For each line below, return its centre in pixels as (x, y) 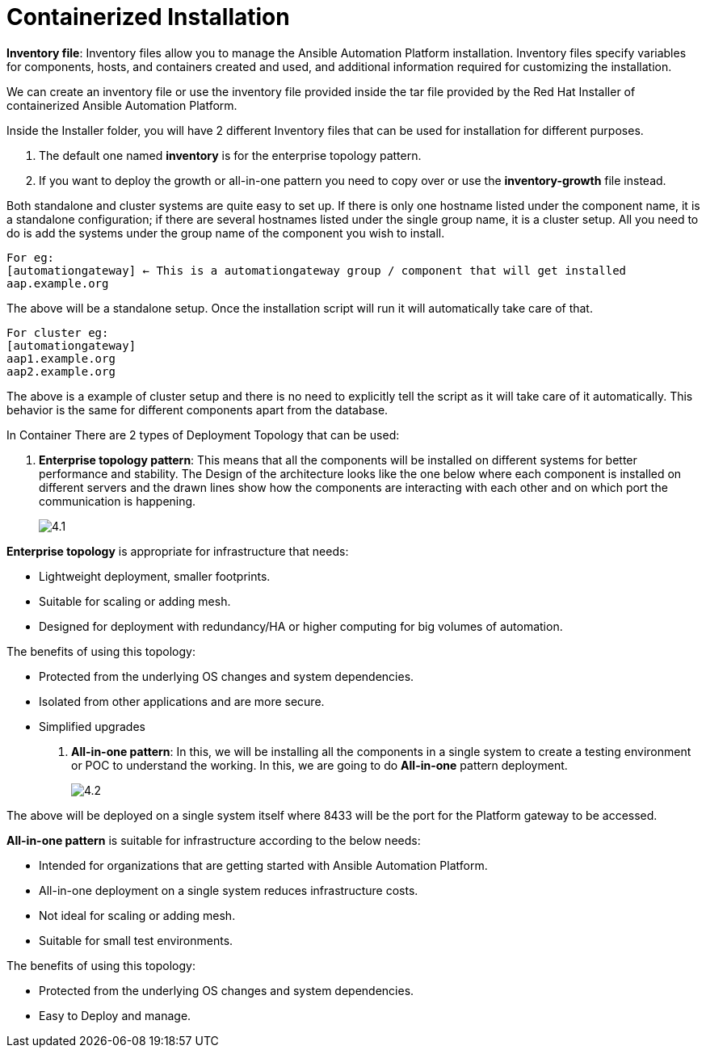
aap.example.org (58, 283)
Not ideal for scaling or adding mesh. (137, 915)
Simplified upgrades (92, 726)
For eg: (31, 257)
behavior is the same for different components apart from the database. (198, 409)
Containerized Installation (148, 17)
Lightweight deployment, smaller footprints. (155, 576)
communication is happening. (118, 501)
